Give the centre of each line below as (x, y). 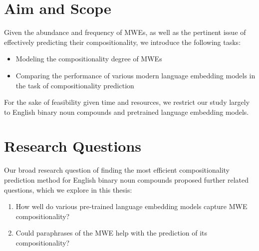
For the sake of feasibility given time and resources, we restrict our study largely (127, 102)
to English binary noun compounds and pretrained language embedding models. (127, 112)
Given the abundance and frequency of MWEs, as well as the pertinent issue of (125, 32)
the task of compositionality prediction (75, 85)
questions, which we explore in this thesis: (68, 189)
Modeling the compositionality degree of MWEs (89, 59)
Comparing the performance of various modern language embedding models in (135, 75)
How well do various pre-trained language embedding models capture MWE (131, 206)
